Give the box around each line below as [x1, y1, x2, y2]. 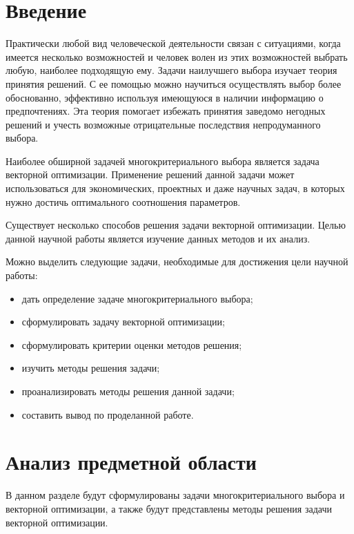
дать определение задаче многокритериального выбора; [21, 291, 253, 305]
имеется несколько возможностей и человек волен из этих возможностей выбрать [6, 49, 348, 64]
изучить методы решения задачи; [21, 361, 160, 375]
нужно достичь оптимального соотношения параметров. [6, 194, 241, 209]
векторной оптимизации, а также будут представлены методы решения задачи [6, 501, 333, 515]
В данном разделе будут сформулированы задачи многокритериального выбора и [6, 488, 345, 502]
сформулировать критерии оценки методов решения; [21, 337, 242, 352]
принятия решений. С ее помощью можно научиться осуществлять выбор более [6, 76, 342, 90]
